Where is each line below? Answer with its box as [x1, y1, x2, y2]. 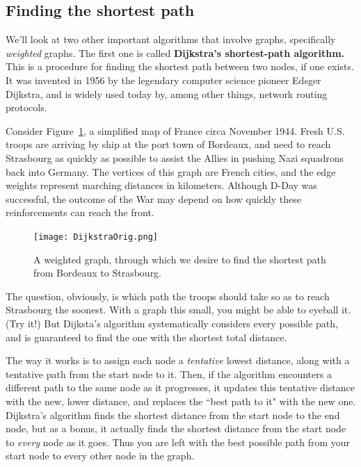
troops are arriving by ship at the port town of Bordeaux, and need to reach [6, 137, 331, 151]
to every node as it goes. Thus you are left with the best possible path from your [6, 434, 350, 449]
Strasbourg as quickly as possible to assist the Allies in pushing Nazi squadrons [6, 150, 344, 165]
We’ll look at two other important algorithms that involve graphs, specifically [6, 32, 336, 47]
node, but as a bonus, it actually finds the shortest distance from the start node [6, 421, 346, 436]
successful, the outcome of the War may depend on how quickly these [6, 191, 301, 206]
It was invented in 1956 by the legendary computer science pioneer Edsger [6, 72, 321, 87]
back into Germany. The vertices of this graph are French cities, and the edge [6, 164, 336, 179]
